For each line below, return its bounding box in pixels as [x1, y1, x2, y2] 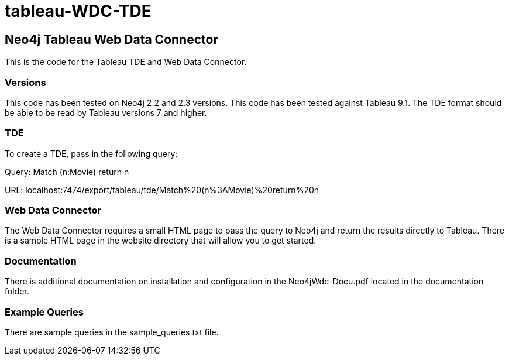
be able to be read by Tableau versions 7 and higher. [5, 107, 207, 118]
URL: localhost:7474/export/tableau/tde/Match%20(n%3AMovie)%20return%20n [5, 184, 319, 195]
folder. [5, 286, 29, 297]
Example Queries [5, 306, 84, 318]
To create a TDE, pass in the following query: [5, 148, 178, 159]
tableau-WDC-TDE [5, 1, 152, 21]
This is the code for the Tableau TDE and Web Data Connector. [5, 57, 247, 67]
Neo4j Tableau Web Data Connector [5, 32, 218, 47]
